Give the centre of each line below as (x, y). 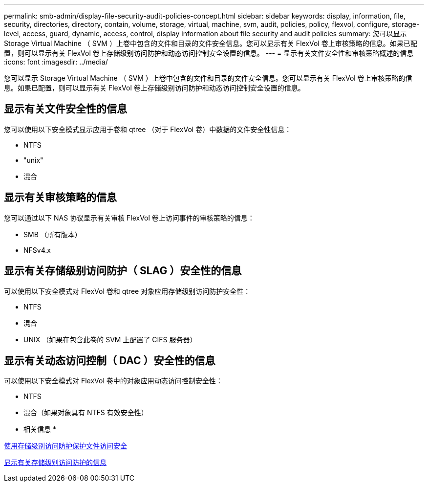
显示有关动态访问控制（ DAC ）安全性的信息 (110, 360)
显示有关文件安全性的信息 (65, 109)
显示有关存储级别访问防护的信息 (55, 463)
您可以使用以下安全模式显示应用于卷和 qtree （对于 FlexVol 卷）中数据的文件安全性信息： (148, 129)
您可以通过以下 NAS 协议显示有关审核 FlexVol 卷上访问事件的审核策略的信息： (129, 218)
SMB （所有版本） (53, 234)
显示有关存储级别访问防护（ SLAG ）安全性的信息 (123, 271)
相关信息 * (40, 429)
